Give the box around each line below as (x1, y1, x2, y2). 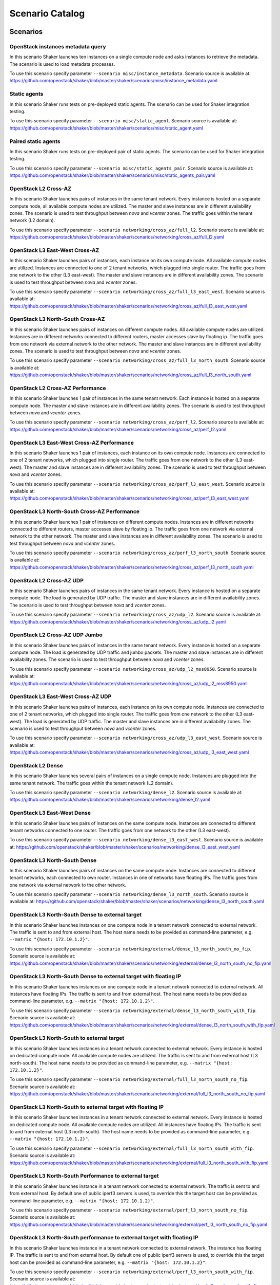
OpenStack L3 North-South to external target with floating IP (9, 1103, 164, 1110)
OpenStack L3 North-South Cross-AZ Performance (9, 508, 140, 515)
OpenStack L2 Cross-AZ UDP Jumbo (9, 631, 103, 638)
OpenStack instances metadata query (9, 43, 106, 50)
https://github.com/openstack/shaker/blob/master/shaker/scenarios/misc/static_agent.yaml (9, 125, 204, 131)
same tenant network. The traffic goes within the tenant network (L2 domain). (9, 780, 174, 786)
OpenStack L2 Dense (9, 762, 64, 769)
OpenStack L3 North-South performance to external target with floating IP (9, 1234, 198, 1241)
